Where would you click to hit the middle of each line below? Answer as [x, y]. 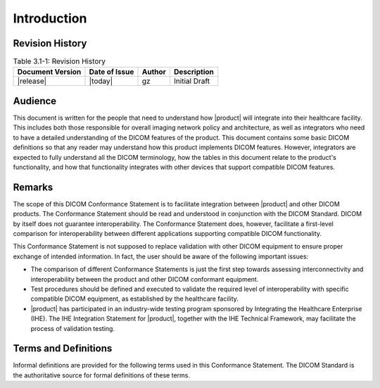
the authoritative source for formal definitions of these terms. [101, 375]
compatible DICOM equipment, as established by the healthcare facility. [135, 299]
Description [194, 72]
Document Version [49, 72]
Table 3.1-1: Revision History [59, 61]
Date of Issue [112, 72]
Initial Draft [192, 81]
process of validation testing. [73, 328]
